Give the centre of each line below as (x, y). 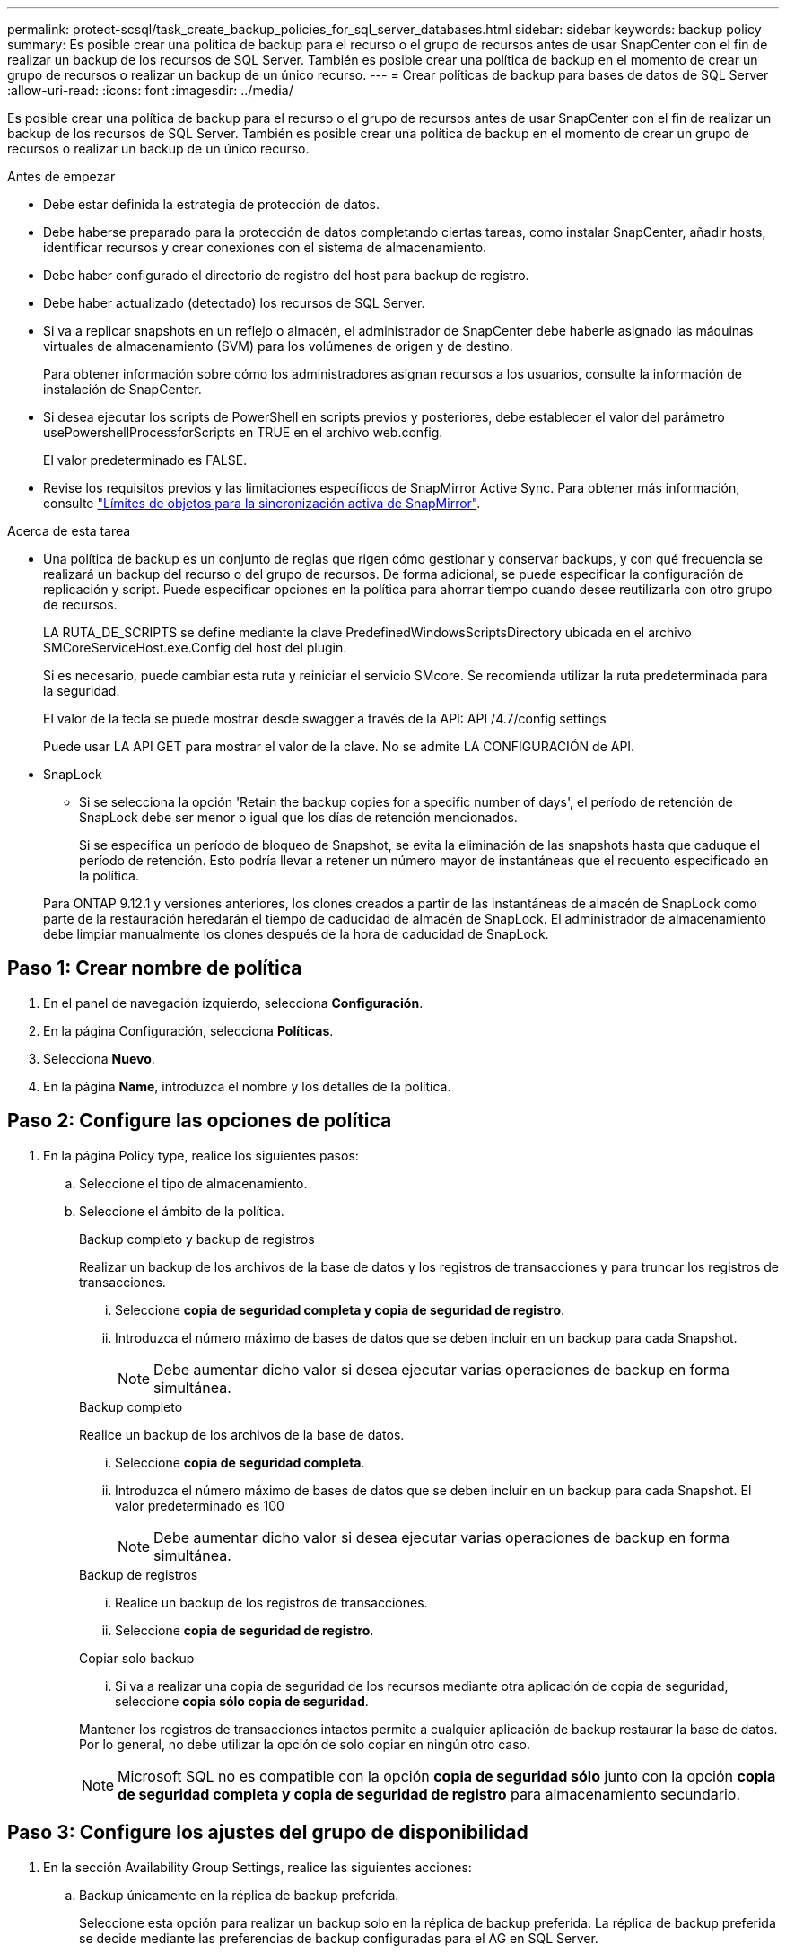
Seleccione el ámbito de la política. (182, 1211)
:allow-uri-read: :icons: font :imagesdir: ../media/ (150, 90)
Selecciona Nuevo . (99, 1058)
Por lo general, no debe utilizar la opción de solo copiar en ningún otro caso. (305, 1744)
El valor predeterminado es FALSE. (145, 460)
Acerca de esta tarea (69, 531)
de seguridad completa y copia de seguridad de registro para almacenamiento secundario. (429, 1794)
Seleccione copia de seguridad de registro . (245, 1630)
